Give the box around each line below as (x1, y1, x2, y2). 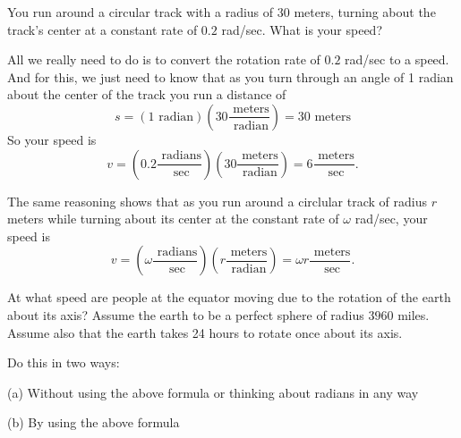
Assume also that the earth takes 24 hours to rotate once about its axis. (7, 323, 403, 341)
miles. (397, 305, 430, 324)
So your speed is (7, 130, 97, 148)
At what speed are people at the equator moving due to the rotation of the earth (7, 288, 451, 307)
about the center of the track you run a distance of (7, 85, 286, 104)
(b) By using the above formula (7, 413, 180, 432)
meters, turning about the (294, 3, 436, 21)
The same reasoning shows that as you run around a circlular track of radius (7, 191, 427, 210)
